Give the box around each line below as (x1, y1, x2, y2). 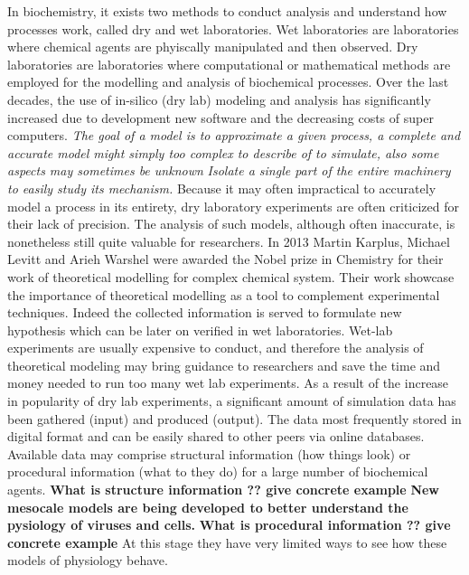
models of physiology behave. (7, 551, 168, 570)
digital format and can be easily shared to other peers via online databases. (7, 427, 425, 446)
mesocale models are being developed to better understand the (7, 497, 408, 516)
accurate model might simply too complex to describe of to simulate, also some (7, 143, 439, 162)
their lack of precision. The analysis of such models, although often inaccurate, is (7, 214, 455, 233)
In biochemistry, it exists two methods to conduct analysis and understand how (7, 2, 447, 20)
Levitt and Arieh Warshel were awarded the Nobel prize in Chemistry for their (7, 250, 444, 269)
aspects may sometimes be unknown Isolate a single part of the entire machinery (7, 161, 451, 180)
